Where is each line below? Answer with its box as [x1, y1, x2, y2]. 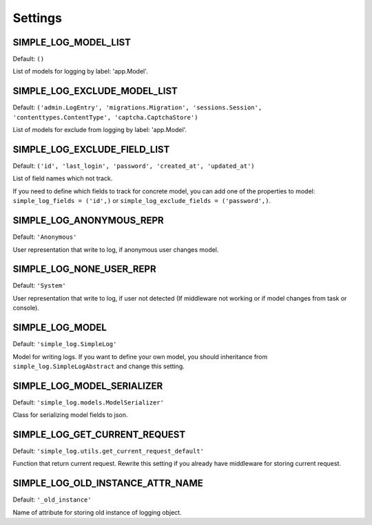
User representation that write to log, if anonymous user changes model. [12, 245, 219, 254]
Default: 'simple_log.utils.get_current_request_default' [12, 447, 205, 456]
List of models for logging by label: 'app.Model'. [12, 67, 148, 76]
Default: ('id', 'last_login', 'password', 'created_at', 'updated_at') [12, 162, 255, 170]
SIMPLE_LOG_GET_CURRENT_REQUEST [12, 429, 186, 440]
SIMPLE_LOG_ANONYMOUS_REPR [12, 215, 165, 226]
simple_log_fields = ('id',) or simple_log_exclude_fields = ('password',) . [12, 197, 271, 205]
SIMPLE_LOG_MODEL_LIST [12, 36, 131, 48]
